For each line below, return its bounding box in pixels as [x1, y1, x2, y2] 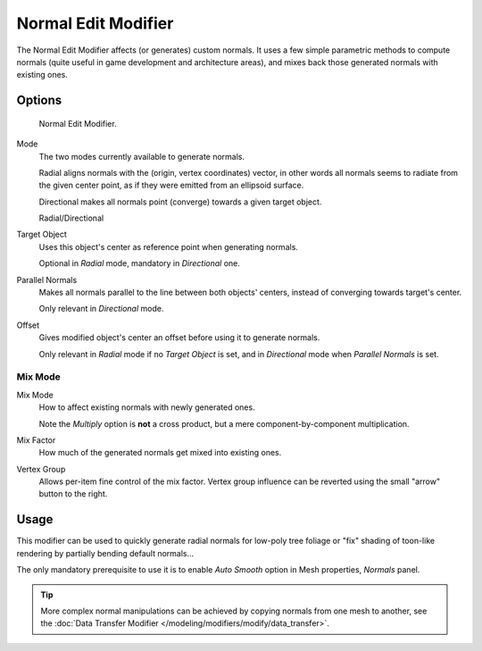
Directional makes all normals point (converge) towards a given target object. [38, 196, 322, 207]
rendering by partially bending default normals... [16, 547, 195, 558]
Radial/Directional [38, 213, 104, 223]
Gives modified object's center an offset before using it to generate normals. [38, 332, 320, 343]
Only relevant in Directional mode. [38, 304, 164, 314]
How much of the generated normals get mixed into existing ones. [38, 447, 282, 458]
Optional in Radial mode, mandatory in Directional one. [38, 258, 241, 269]
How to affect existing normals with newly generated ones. [38, 402, 255, 413]
